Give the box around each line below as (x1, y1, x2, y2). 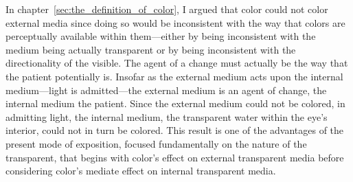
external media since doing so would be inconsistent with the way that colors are (5, 15, 345, 30)
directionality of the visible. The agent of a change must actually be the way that (5, 56, 348, 70)
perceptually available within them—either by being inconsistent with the (5, 29, 316, 43)
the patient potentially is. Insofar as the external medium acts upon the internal (5, 69, 343, 83)
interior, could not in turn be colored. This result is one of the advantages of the (5, 123, 344, 137)
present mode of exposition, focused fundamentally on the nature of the (5, 136, 307, 150)
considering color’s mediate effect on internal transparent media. (5, 163, 276, 178)
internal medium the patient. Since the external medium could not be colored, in (5, 96, 345, 111)
